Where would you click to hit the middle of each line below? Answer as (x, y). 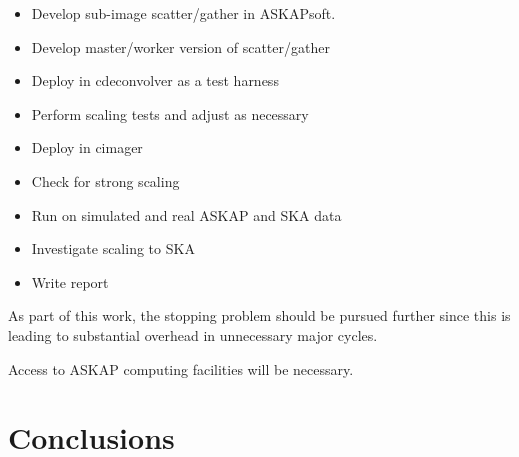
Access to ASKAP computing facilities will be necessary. (181, 368)
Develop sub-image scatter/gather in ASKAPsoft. (183, 13)
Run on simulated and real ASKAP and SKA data (186, 214)
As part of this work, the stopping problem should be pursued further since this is (259, 315)
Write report (70, 281)
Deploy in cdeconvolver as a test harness (155, 80)
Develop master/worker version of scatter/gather (180, 46)
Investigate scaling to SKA (113, 248)
